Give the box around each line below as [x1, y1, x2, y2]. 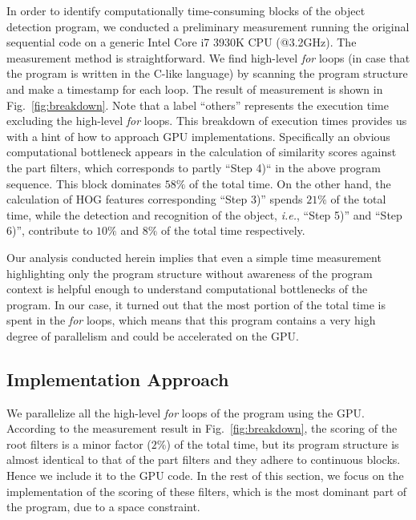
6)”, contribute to [6, 222, 93, 239]
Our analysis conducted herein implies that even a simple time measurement [6, 248, 382, 265]
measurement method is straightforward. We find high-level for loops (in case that [6, 49, 410, 66]
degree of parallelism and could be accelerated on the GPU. [6, 327, 299, 344]
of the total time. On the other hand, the [189, 175, 391, 191]
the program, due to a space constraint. [6, 498, 200, 515]
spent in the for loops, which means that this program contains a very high [6, 312, 376, 329]
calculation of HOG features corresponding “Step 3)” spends [6, 191, 303, 208]
